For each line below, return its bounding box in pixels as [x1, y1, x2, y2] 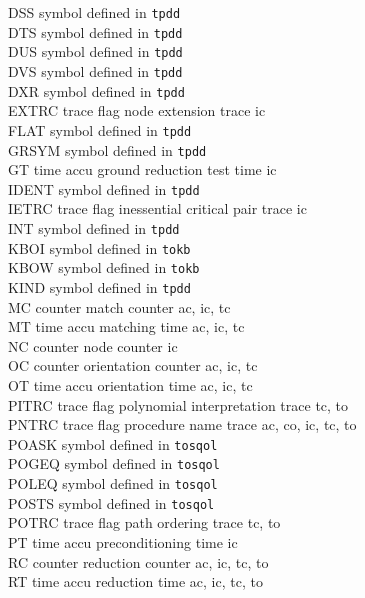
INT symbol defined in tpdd [8, 218, 180, 239]
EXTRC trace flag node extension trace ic [8, 100, 266, 121]
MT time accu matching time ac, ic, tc [8, 316, 245, 337]
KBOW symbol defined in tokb [8, 257, 200, 278]
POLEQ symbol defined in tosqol [8, 473, 218, 494]
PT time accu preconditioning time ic [8, 532, 238, 553]
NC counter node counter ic [8, 335, 178, 356]
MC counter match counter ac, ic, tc [8, 296, 231, 317]
